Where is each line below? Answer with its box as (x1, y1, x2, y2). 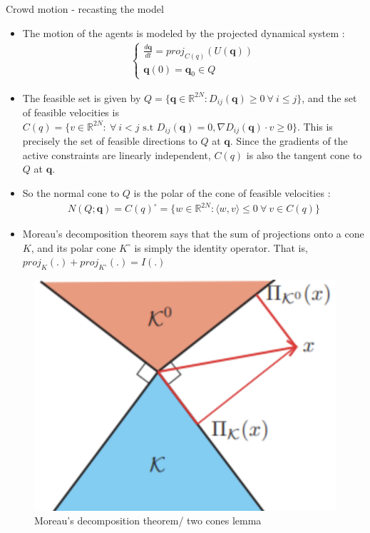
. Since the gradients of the (230, 133, 348, 148)
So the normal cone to (22, 186, 120, 200)
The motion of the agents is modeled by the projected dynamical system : (22, 25, 345, 40)
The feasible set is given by (22, 90, 141, 105)
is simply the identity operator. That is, (134, 240, 308, 255)
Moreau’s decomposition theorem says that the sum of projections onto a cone (22, 226, 364, 241)
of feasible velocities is (22, 105, 119, 120)
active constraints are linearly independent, (22, 147, 211, 162)
